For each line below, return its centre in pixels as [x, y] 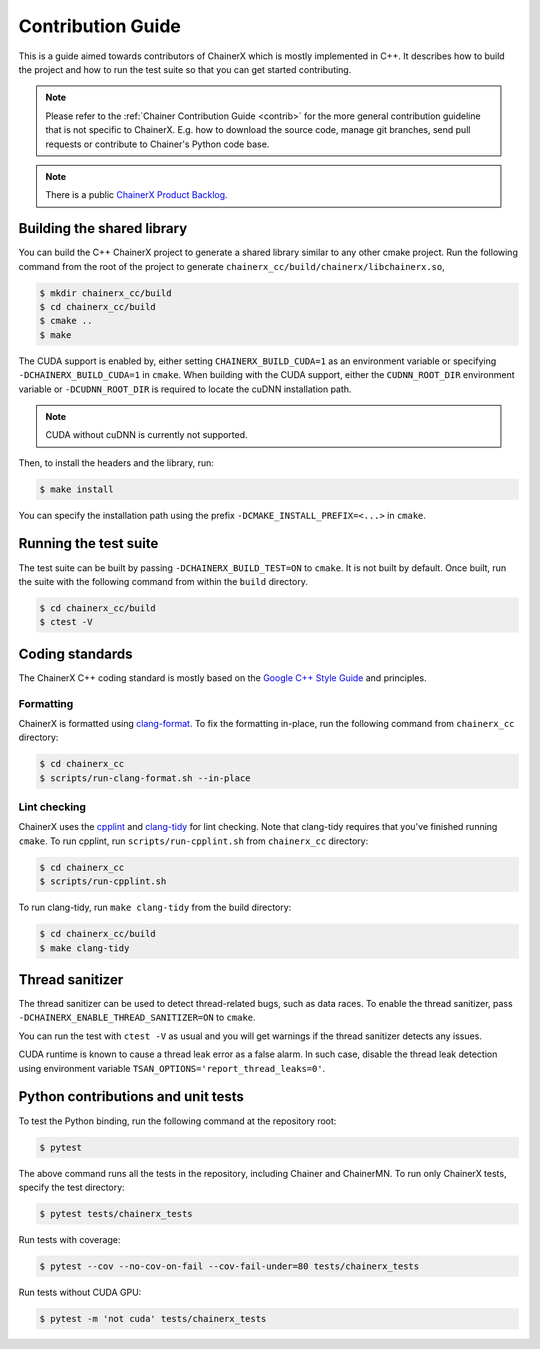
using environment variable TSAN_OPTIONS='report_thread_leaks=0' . [172, 1068]
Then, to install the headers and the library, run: [116, 462]
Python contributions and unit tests [131, 1096]
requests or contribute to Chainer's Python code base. [157, 144]
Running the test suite [88, 543]
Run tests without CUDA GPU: [80, 1292]
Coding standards [75, 653]
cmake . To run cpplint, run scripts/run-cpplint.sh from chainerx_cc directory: [193, 841]
